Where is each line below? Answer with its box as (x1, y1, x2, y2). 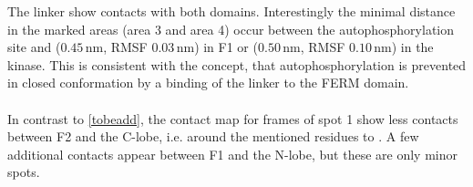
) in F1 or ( (194, 37, 258, 57)
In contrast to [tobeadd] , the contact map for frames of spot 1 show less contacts (7, 109, 458, 128)
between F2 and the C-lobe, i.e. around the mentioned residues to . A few (7, 127, 419, 146)
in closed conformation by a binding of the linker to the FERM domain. (7, 73, 409, 92)
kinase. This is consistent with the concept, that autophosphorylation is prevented (7, 55, 467, 74)
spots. (7, 162, 40, 182)
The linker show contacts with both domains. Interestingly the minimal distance (7, 2, 456, 20)
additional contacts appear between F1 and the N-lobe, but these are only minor (7, 144, 458, 163)
